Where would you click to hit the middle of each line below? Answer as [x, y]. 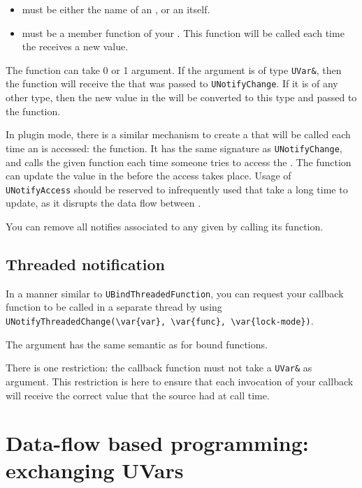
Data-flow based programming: [157, 443]
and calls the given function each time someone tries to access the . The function [179, 162]
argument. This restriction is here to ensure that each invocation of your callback [180, 381]
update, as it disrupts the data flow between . [103, 203]
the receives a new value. [75, 46]
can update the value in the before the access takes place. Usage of [149, 176]
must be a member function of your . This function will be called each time [183, 32]
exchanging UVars [95, 470]
